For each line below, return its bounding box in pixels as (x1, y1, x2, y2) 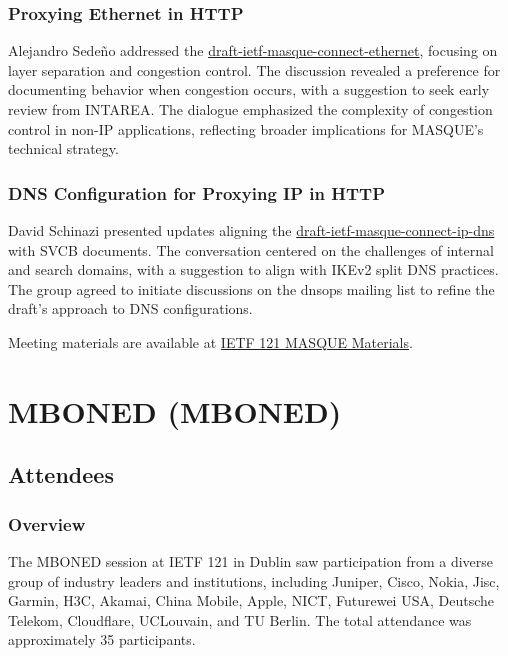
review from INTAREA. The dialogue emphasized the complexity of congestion (8, 99, 493, 119)
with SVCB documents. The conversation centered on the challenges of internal (8, 239, 494, 260)
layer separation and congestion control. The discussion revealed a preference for (8, 59, 501, 80)
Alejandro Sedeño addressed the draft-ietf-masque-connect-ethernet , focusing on (8, 40, 498, 61)
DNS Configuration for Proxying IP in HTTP (8, 180, 386, 205)
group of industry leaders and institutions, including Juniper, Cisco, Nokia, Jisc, (8, 570, 500, 591)
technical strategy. (8, 138, 119, 159)
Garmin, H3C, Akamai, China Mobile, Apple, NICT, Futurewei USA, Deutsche (8, 590, 494, 611)
